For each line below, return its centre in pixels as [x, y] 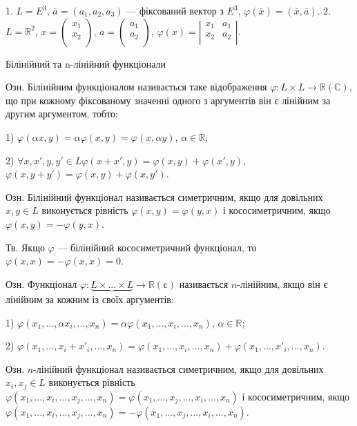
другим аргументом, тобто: [62, 114]
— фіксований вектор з [175, 10]
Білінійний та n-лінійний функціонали [86, 63]
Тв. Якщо [25, 247]
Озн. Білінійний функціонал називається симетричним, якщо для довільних [164, 196]
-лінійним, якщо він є [282, 283]
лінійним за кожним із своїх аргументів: [90, 299]
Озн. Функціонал [41, 283]
